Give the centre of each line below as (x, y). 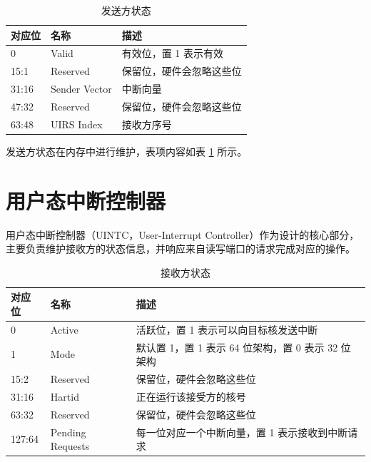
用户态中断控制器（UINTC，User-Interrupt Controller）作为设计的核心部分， (183, 234)
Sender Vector (81, 89)
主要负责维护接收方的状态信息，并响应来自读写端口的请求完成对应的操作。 (181, 248)
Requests (70, 446)
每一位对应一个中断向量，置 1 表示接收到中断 (242, 432)
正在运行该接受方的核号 (191, 396)
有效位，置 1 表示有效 (172, 53)
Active (64, 329)
